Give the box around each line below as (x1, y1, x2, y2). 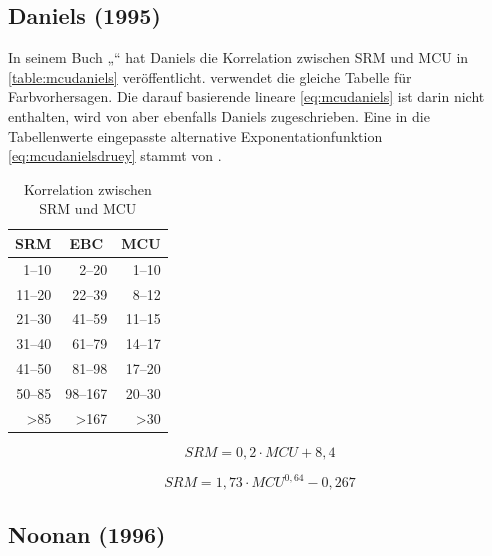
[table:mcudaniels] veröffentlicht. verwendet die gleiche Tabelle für (8, 66, 412, 87)
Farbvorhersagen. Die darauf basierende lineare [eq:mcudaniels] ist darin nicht (8, 86, 485, 107)
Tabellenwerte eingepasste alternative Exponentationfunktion (8, 125, 383, 146)
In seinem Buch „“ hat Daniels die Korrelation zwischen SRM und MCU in (8, 47, 469, 68)
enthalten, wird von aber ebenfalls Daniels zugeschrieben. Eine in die (8, 105, 430, 126)
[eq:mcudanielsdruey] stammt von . (8, 145, 222, 166)
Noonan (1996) (8, 518, 166, 549)
